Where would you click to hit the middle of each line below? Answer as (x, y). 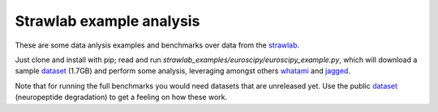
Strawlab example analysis (107, 21)
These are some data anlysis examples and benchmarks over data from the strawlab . (157, 45)
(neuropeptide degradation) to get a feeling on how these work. (121, 97)
